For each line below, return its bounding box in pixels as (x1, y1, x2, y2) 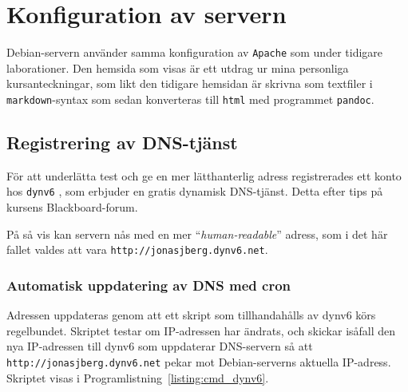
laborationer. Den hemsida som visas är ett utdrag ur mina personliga (6, 59, 349, 76)
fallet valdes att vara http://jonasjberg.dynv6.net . (6, 241, 268, 258)
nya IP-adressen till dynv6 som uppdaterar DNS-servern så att (6, 338, 313, 354)
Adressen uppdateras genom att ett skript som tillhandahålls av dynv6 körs (6, 307, 376, 323)
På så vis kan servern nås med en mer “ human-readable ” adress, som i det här (6, 225, 388, 242)
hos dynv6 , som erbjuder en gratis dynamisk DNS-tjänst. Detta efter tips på (6, 183, 383, 200)
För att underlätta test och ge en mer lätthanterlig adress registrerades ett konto (6, 167, 402, 184)
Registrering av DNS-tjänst (6, 130, 238, 155)
